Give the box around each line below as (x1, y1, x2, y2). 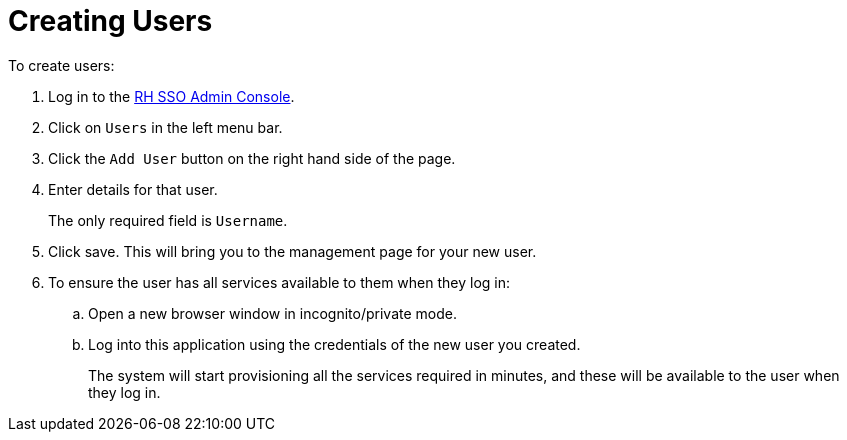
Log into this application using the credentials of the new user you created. (88, 335, 581, 353)
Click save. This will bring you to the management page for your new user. (48, 242, 537, 260)
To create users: (8, 56, 115, 74)
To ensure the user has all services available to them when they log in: (48, 273, 511, 291)
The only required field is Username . (48, 211, 288, 229)
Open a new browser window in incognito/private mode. (88, 304, 458, 322)
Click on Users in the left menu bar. (48, 118, 283, 136)
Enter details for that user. (48, 180, 218, 198)
